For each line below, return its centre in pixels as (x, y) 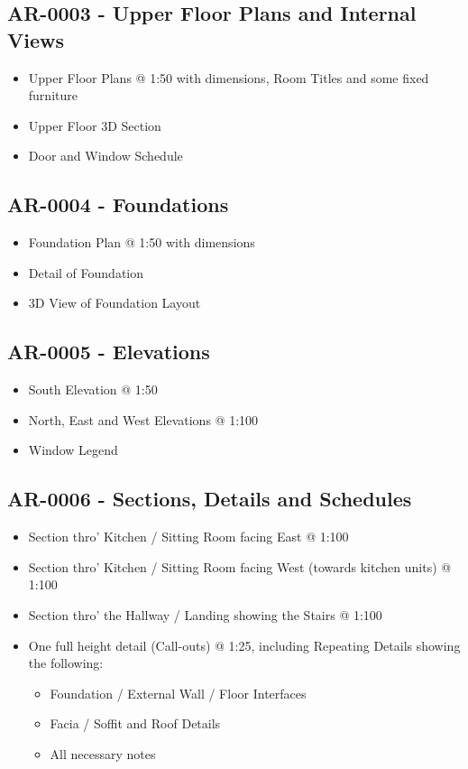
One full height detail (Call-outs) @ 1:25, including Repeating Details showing (244, 645)
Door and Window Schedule (106, 156)
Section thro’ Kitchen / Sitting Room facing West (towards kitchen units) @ (240, 566)
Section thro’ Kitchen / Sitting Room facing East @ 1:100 (188, 537)
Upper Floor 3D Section (95, 125)
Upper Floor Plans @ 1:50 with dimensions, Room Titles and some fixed (229, 77)
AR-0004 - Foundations (118, 204)
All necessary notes (103, 753)
